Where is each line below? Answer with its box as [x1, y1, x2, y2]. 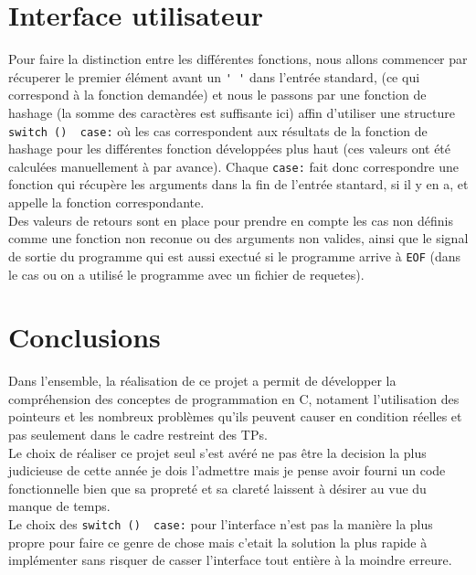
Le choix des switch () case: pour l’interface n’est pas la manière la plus [8, 514, 433, 533]
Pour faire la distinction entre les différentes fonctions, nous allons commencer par [8, 49, 468, 69]
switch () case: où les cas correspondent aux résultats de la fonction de [8, 121, 428, 140]
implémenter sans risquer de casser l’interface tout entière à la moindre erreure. [8, 550, 452, 570]
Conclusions [8, 318, 161, 356]
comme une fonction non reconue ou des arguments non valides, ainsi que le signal [8, 229, 469, 248]
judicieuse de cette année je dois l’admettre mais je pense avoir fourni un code [8, 461, 446, 480]
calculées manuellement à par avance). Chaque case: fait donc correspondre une [8, 156, 460, 176]
